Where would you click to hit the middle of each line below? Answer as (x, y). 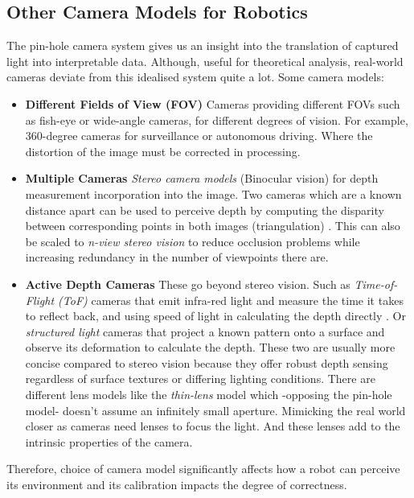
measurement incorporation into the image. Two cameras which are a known (213, 193)
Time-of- (376, 284)
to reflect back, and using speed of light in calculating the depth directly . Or (215, 316)
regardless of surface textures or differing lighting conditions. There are (200, 379)
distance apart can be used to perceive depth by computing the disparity (205, 210)
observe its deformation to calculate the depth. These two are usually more (210, 347)
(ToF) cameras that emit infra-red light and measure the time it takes (231, 300)
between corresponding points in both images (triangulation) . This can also (213, 226)
